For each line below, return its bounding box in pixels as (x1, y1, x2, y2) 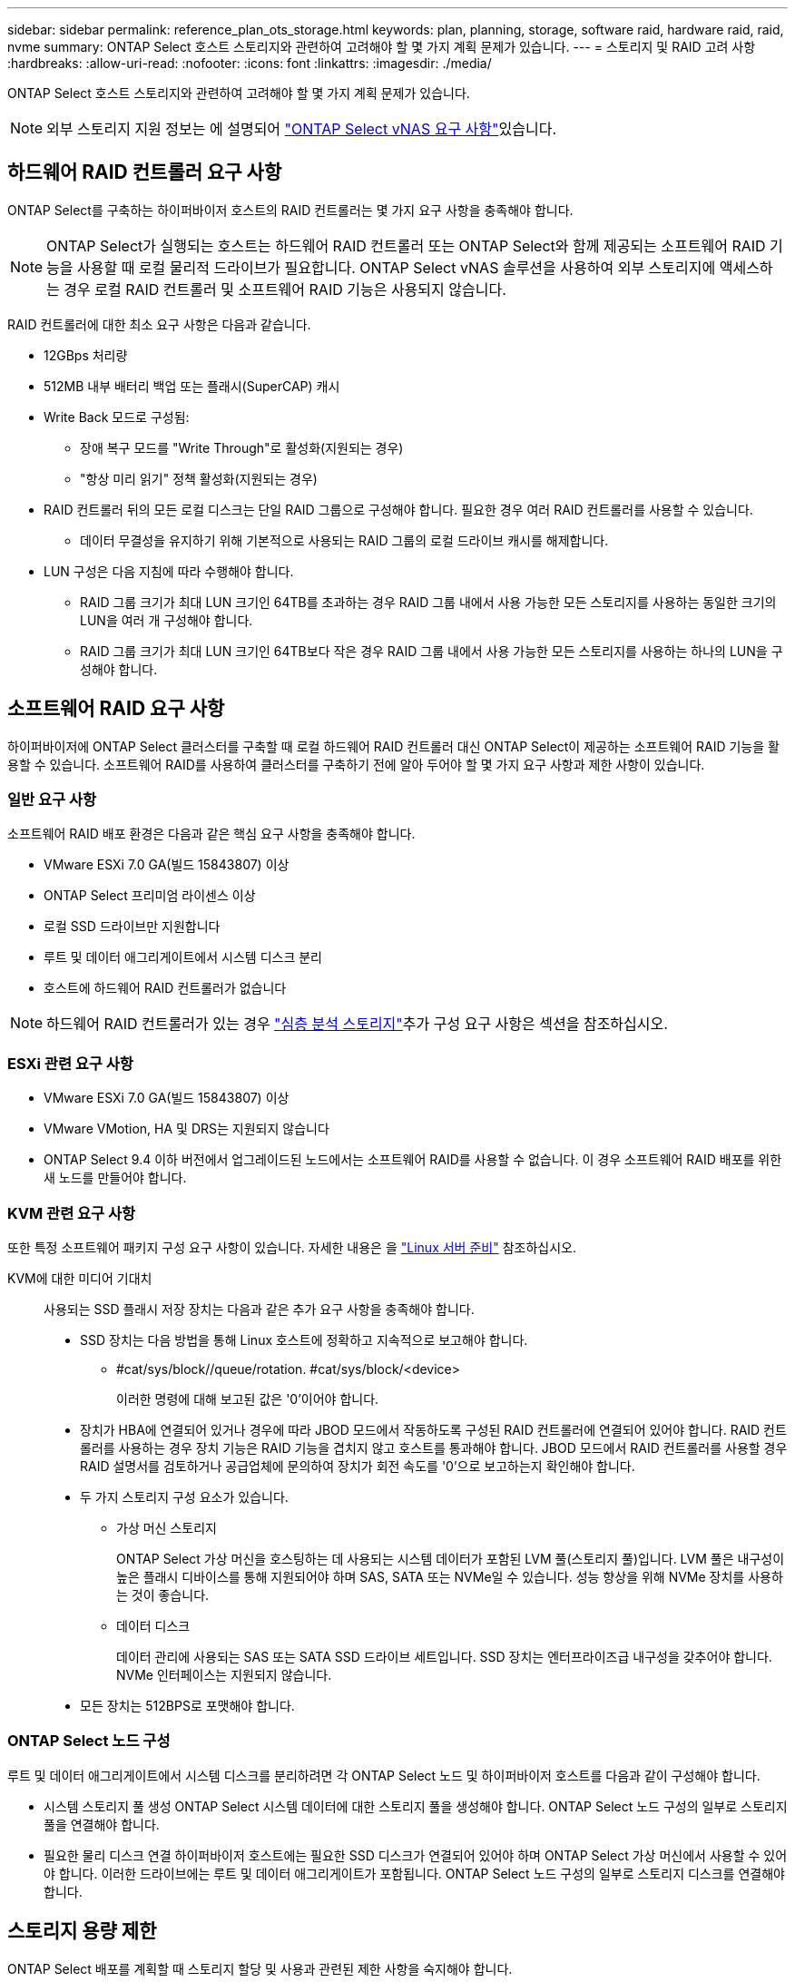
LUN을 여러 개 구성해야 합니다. (80, 612, 253, 628)
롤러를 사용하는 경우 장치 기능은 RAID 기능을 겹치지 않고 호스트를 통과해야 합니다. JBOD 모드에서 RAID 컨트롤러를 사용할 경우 (80, 1439, 788, 1456)
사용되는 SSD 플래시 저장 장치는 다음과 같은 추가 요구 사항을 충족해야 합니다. (44, 1300, 475, 1317)
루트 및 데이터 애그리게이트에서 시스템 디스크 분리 (44, 949, 322, 966)
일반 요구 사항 (7, 790, 97, 809)
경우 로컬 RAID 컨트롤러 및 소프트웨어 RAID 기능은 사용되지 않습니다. (64, 280, 506, 299)
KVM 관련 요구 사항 (7, 1203, 136, 1222)
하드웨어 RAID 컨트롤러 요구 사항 (7, 161, 282, 184)
